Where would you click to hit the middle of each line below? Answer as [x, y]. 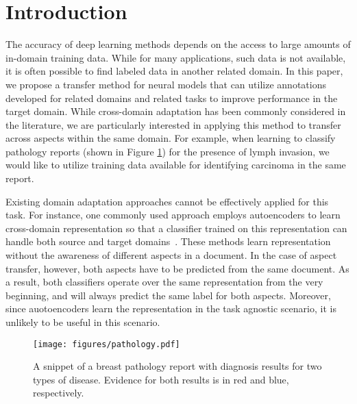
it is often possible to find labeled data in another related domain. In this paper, [174, 71]
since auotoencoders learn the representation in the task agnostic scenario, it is [171, 308]
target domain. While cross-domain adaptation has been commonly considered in [176, 111]
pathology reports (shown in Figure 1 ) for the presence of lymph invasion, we [168, 151]
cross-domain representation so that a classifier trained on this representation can [176, 228]
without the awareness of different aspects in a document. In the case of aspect [171, 255]
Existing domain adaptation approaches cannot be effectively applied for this [167, 201]
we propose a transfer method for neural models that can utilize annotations [166, 84]
